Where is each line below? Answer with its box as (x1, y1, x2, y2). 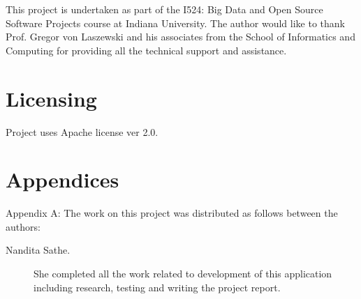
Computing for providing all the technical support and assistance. (6, 43, 287, 57)
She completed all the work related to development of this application (34, 266, 332, 280)
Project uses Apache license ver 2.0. (6, 124, 159, 139)
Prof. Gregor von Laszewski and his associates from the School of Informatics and (6, 29, 355, 44)
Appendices (6, 165, 119, 194)
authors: (6, 219, 40, 233)
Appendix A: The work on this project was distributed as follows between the (6, 206, 338, 220)
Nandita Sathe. (6, 243, 71, 257)
